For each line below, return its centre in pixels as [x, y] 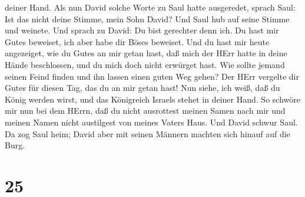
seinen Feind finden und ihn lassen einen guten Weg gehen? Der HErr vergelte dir [152, 76]
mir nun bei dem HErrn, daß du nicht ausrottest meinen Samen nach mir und [145, 111]
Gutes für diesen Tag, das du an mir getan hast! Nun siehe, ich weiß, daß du [142, 88]
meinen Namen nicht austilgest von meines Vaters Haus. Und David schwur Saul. [151, 122]
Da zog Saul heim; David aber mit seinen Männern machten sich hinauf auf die [147, 133]
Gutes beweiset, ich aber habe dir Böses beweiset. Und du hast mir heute [137, 41]
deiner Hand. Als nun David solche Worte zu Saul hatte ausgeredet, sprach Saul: [150, 7]
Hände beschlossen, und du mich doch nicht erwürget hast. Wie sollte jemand [145, 64]
